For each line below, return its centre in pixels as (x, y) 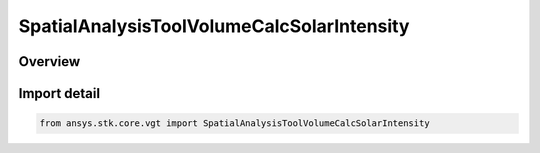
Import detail (59, 93)
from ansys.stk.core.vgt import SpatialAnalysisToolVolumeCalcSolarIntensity (234, 123)
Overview (49, 61)
